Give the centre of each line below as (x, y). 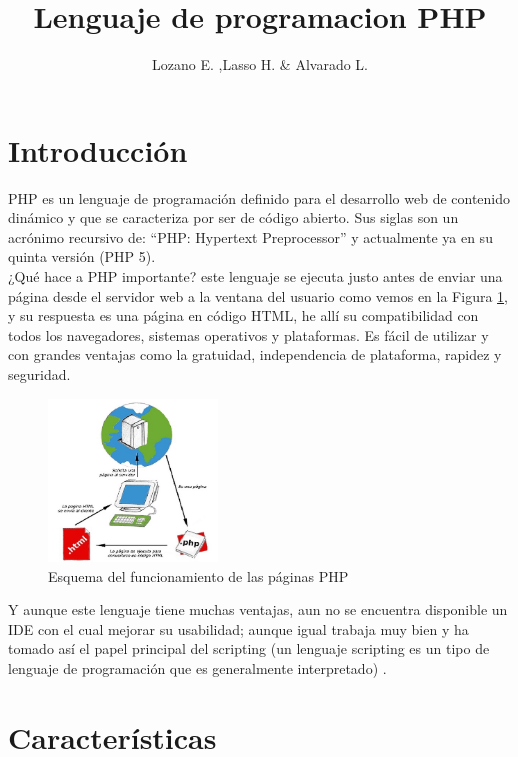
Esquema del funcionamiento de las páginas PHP (198, 575)
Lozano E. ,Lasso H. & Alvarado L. (260, 64)
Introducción (98, 149)
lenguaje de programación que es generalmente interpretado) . (197, 667)
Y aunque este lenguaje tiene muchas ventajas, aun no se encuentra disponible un (258, 609)
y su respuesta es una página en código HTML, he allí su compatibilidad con (243, 315)
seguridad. (39, 374)
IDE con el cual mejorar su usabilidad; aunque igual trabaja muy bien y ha (238, 628)
